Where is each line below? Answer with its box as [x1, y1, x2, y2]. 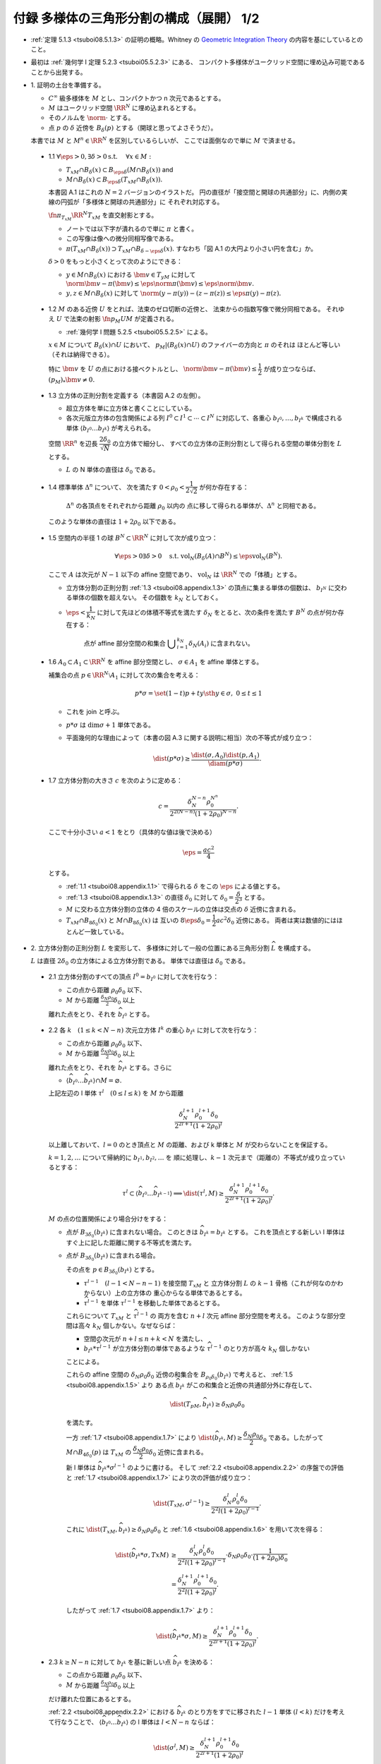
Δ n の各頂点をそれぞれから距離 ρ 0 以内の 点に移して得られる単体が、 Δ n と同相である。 [66, 501, 320, 512]
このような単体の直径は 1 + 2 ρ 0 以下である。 [48, 517, 180, 528]
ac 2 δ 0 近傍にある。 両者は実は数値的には [215, 915, 337, 926]
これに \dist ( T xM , [66, 1525, 118, 1535]
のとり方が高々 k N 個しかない [223, 1344, 310, 1354]
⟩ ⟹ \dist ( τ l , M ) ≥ [169, 1188, 224, 1197]
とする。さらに [128, 1063, 172, 1072]
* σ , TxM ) [140, 1551, 169, 1559]
